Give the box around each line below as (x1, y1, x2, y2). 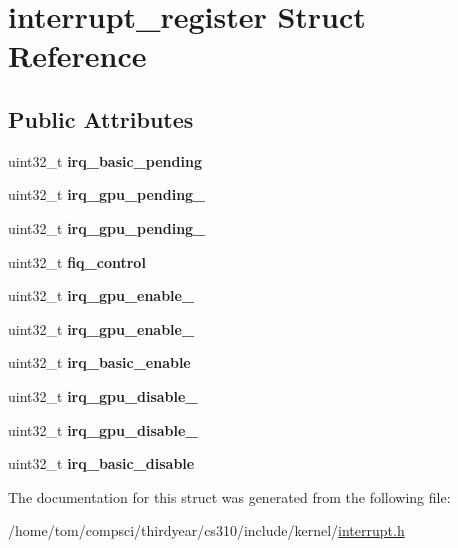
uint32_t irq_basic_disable (8, 453, 195, 474)
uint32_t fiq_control (8, 251, 146, 272)
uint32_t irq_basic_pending (8, 150, 202, 171)
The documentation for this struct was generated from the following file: (8, 486, 451, 507)
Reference (8, 35, 147, 76)
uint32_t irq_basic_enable (8, 352, 191, 373)
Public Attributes (8, 103, 194, 134)
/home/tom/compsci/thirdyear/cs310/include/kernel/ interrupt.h (8, 520, 405, 541)
